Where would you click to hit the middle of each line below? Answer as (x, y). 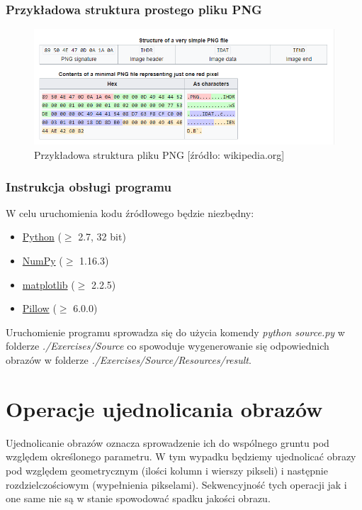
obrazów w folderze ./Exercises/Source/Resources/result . (129, 360)
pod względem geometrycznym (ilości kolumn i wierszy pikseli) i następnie (167, 470)
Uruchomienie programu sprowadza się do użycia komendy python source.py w (175, 332)
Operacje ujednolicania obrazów (164, 408)
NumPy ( (43, 261)
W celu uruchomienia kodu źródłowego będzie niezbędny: (130, 212)
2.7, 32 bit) (102, 237)
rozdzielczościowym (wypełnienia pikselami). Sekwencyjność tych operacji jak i (176, 484)
